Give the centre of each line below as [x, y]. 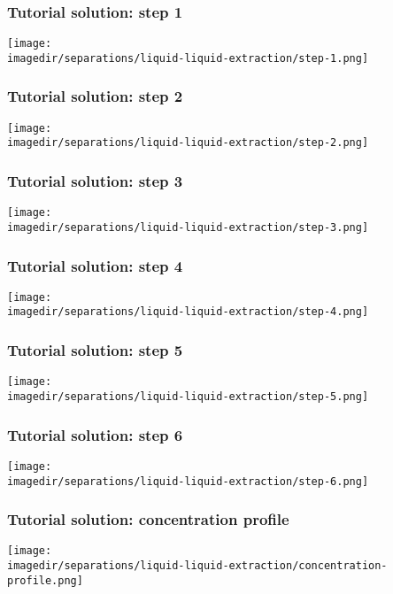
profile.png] [45, 580]
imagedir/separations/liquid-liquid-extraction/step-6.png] [188, 481]
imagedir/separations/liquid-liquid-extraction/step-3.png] [188, 227]
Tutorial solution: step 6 [95, 434]
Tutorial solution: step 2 [95, 96]
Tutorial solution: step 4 [95, 265]
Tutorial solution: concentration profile [148, 519]
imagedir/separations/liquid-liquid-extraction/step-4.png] [188, 312]
